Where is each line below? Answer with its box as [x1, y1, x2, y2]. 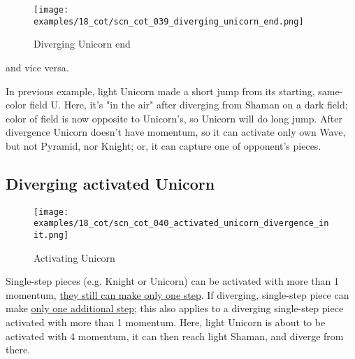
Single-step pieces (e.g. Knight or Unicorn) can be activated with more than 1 [6, 274, 340, 288]
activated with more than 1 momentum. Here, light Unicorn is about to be [6, 315, 326, 330]
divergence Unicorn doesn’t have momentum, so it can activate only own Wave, [6, 125, 346, 139]
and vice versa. [6, 59, 69, 74]
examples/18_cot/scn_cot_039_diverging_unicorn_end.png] [34, 16, 304, 27]
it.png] [34, 230, 69, 240]
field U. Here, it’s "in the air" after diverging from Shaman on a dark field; [29, 97, 348, 112]
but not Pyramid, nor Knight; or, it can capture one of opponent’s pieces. [6, 138, 321, 153]
